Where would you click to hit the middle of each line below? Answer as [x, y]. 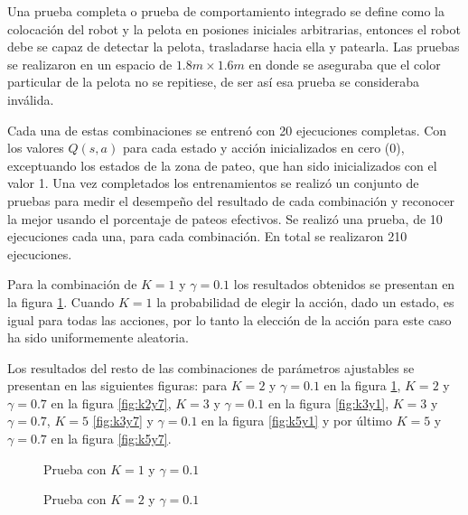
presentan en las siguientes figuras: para [117, 385]
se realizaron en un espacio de [90, 64]
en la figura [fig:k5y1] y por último [297, 421]
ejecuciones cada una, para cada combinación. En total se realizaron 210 [207, 236]
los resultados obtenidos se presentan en [344, 284]
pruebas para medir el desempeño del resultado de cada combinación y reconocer [231, 200]
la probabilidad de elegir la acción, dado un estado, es [305, 301]
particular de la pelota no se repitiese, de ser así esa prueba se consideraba [214, 82]
